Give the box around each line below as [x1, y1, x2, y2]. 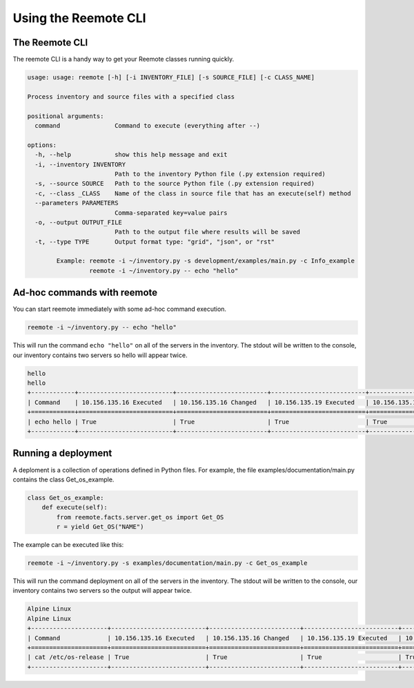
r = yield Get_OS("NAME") [56, 523, 144, 531]
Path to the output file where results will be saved [114, 228, 300, 236]
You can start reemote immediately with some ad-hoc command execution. [12, 305, 227, 314]
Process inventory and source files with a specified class [27, 93, 235, 100]
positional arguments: [27, 112, 104, 120]
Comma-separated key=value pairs [114, 209, 228, 217]
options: [27, 141, 57, 149]
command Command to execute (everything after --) [34, 122, 261, 129]
